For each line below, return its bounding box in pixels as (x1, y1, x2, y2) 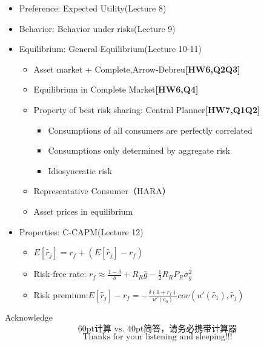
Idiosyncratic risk (48, 164, 113, 177)
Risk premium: (33, 288, 88, 301)
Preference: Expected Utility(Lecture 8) (19, 2, 167, 14)
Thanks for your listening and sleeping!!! (82, 332, 233, 341)
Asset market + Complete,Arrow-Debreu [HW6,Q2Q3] (33, 62, 240, 75)
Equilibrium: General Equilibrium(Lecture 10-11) (19, 42, 202, 55)
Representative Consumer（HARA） (33, 184, 171, 197)
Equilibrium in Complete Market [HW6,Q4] (33, 83, 199, 96)
